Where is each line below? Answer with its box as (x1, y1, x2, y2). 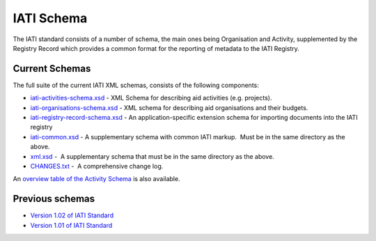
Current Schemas (13, 63, 91, 75)
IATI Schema (13, 10, 88, 26)
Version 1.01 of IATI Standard (30, 221, 113, 229)
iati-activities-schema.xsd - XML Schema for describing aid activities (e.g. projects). (30, 94, 272, 102)
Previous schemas (13, 193, 95, 205)
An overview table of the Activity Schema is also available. (13, 175, 180, 183)
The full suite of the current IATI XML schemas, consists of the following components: (13, 81, 259, 89)
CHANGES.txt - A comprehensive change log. (30, 162, 164, 170)
